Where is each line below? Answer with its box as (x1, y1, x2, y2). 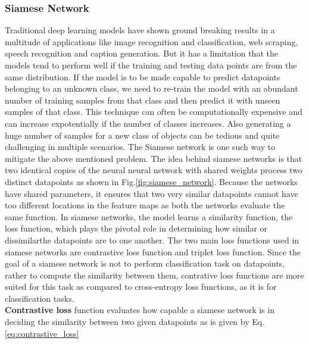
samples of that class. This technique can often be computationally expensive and (5, 105, 302, 118)
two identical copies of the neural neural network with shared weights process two (5, 164, 302, 176)
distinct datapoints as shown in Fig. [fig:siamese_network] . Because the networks (5, 175, 298, 187)
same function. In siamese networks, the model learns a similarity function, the (5, 210, 293, 223)
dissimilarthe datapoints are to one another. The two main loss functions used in (5, 233, 299, 246)
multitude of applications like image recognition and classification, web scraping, (5, 35, 298, 48)
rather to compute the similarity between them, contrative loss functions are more (5, 268, 304, 281)
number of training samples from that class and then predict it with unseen (5, 93, 280, 106)
